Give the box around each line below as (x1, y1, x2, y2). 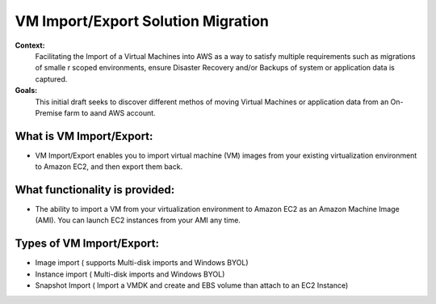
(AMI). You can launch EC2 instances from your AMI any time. (35, 215, 241, 226)
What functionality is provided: (15, 183, 175, 196)
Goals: (15, 86, 38, 95)
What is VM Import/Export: (15, 129, 153, 143)
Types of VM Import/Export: (15, 237, 159, 251)
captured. (35, 74, 68, 84)
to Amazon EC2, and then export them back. (35, 162, 183, 171)
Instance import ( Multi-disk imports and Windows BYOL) (35, 269, 225, 279)
